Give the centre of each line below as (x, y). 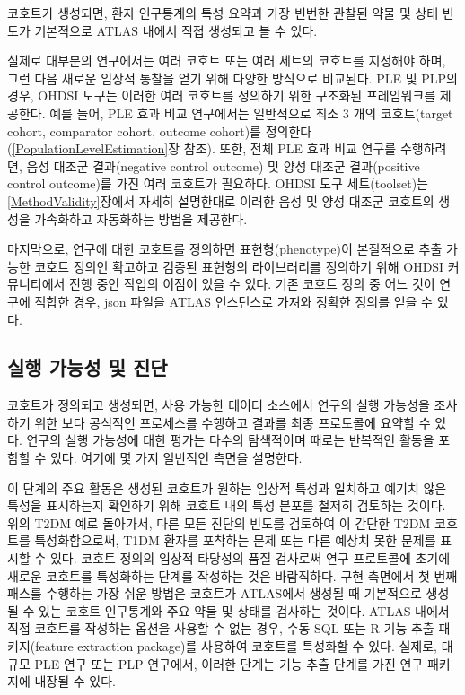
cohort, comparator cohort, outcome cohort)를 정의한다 (160, 130)
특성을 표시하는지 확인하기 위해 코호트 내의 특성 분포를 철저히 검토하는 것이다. (227, 505)
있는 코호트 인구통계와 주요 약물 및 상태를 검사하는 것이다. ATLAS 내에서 (244, 610)
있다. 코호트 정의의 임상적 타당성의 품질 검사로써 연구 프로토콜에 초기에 (250, 558)
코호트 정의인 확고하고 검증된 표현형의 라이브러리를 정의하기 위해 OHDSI (239, 266)
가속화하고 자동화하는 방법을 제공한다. (141, 218)
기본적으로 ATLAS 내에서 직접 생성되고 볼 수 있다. (176, 30)
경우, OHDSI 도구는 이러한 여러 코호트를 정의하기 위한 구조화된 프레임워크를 (222, 96)
